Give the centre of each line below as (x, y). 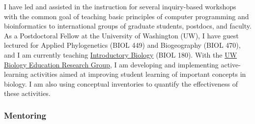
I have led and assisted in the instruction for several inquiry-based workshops (120, 6)
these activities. (27, 93)
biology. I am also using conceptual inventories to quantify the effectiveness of (121, 83)
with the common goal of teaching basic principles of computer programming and (127, 16)
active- (231, 64)
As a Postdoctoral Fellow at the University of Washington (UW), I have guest (121, 35)
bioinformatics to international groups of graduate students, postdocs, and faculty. (128, 26)
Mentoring (25, 115)
